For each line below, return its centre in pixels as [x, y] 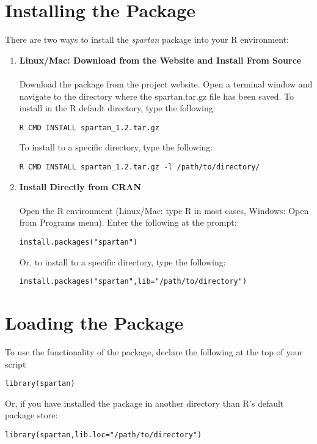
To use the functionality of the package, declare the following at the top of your [154, 352]
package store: [31, 415]
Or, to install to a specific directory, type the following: [122, 261]
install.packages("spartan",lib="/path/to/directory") [133, 282]
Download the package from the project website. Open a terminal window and [166, 83]
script [16, 364]
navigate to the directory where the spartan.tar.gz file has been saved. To [156, 96]
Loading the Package [94, 323]
